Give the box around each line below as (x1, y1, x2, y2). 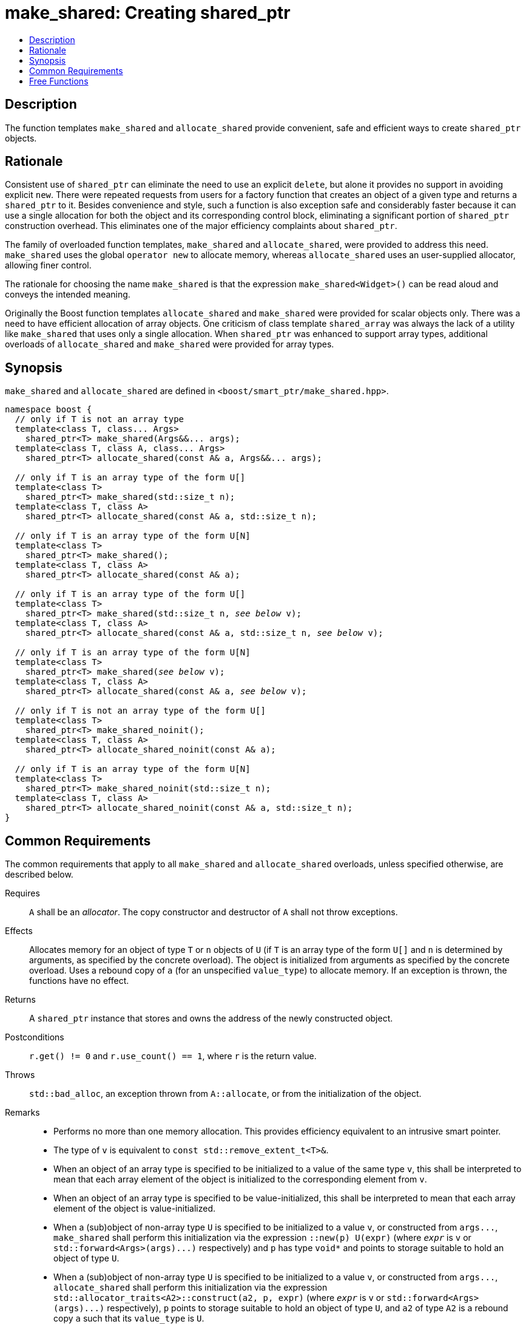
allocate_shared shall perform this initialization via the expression (53, 1282, 328, 1293)
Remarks (5, 1107, 40, 1118)
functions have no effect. (29, 975, 129, 986)
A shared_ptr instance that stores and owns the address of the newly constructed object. (29, 1013, 393, 1024)
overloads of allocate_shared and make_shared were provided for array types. (5, 339, 334, 350)
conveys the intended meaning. (5, 289, 130, 300)
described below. (5, 869, 73, 880)
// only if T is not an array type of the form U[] (15, 706, 266, 716)
